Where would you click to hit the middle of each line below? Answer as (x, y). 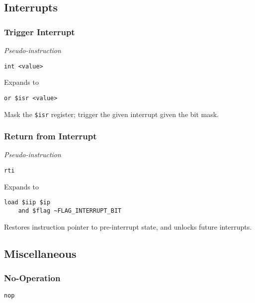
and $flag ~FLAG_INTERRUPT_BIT (70, 211)
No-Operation (32, 277)
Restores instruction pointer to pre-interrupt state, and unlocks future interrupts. (128, 226)
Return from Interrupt (50, 136)
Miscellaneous (40, 253)
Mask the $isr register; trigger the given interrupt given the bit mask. (112, 114)
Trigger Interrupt (40, 31)
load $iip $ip (27, 203)
